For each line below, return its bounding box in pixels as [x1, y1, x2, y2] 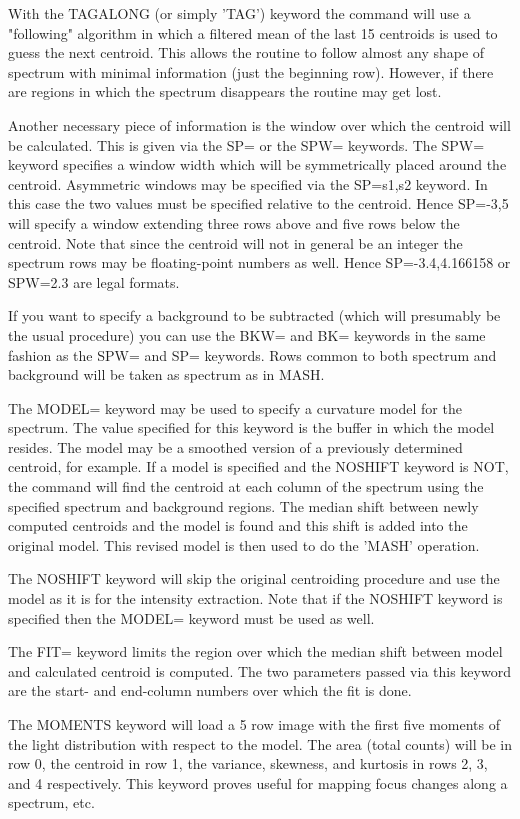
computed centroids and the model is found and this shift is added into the [8, 515, 468, 536]
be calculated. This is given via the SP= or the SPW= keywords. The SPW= [8, 134, 485, 155]
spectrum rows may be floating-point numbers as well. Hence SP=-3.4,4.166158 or [8, 252, 511, 273]
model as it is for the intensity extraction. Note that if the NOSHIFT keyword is [8, 588, 503, 609]
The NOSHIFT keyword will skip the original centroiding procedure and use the [8, 568, 500, 589]
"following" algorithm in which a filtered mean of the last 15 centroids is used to [8, 22, 498, 43]
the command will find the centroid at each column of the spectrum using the [8, 476, 484, 497]
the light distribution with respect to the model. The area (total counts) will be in [8, 733, 512, 754]
